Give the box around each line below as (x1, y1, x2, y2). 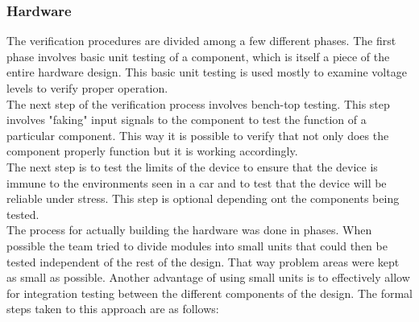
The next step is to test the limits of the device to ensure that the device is (6, 158, 378, 175)
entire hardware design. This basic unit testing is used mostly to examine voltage (6, 64, 407, 80)
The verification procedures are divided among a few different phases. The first (6, 32, 396, 49)
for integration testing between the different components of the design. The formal (6, 284, 413, 301)
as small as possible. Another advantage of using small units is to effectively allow (6, 269, 410, 286)
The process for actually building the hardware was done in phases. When (6, 221, 372, 238)
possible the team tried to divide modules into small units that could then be (6, 237, 388, 254)
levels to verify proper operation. (6, 80, 168, 96)
